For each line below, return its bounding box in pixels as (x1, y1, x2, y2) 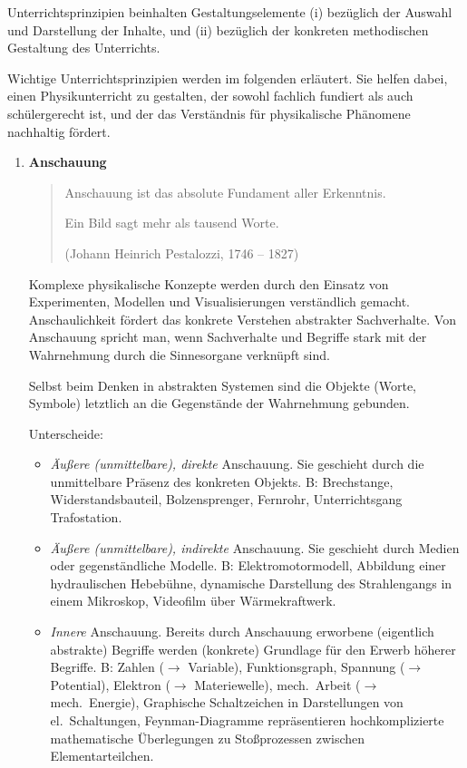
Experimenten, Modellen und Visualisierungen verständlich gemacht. (28, 292, 410, 311)
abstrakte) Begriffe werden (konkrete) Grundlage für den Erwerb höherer (50, 639, 456, 658)
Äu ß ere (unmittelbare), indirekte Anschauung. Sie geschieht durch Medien (50, 538, 460, 557)
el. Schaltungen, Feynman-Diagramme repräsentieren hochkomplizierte (50, 711, 444, 729)
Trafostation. (50, 508, 122, 527)
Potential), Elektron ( (50, 675, 170, 694)
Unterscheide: (28, 423, 103, 442)
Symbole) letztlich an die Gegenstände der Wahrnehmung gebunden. (28, 394, 410, 413)
